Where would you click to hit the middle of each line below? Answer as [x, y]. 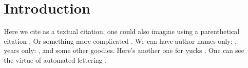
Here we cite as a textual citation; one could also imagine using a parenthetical [122, 31]
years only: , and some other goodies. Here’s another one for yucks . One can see [124, 50]
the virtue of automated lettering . [55, 59]
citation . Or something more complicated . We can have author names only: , [120, 41]
